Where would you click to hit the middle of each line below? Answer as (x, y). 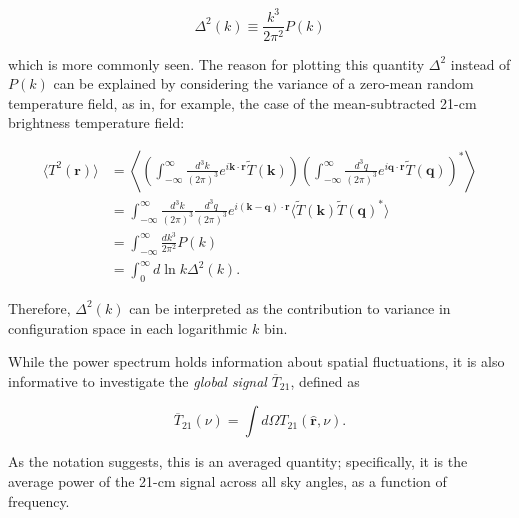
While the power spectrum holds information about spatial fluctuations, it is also (256, 361)
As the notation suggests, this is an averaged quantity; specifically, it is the (238, 461)
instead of (480, 63)
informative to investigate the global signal (137, 380)
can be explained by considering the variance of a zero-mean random (263, 83)
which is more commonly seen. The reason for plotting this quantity (216, 63)
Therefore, (39, 307)
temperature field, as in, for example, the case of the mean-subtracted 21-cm (242, 102)
